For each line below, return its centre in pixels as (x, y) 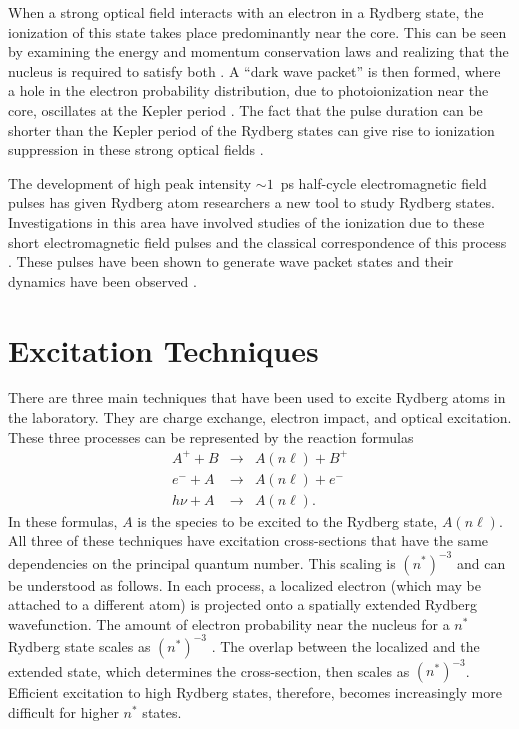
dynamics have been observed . (102, 280)
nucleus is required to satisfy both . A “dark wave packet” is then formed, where (254, 70)
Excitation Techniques (163, 349)
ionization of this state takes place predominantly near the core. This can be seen (257, 31)
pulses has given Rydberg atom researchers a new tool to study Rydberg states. (251, 202)
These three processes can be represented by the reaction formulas (211, 436)
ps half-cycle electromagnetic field (383, 182)
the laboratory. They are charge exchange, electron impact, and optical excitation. (260, 417)
